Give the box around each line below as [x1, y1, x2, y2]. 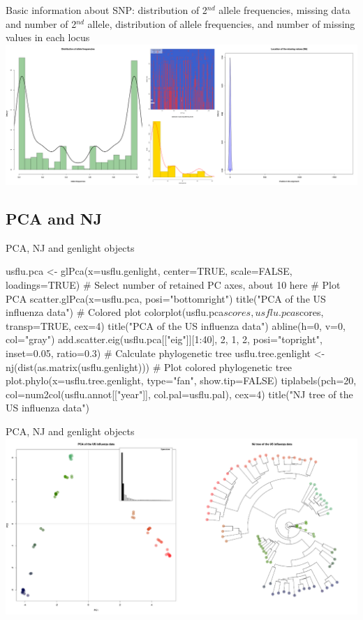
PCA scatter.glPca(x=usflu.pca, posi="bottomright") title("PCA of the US [6, 291, 326, 305]
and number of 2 [6, 16, 77, 31]
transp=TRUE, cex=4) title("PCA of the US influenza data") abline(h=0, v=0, [6, 318, 346, 333]
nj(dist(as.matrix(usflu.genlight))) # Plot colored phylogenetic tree [6, 359, 292, 374]
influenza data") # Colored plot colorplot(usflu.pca [6, 305, 224, 319]
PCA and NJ [6, 208, 103, 229]
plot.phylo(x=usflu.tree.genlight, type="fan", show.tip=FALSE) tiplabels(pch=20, [6, 373, 357, 388]
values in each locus [6, 30, 90, 45]
